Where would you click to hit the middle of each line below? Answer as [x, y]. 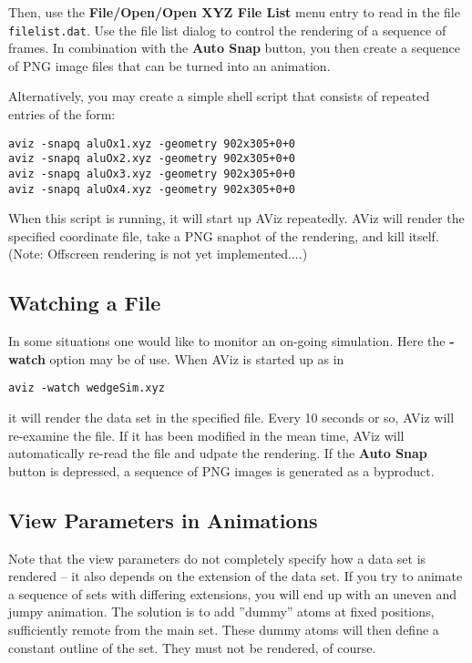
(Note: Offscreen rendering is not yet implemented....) [158, 254]
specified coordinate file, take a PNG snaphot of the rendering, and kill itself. [224, 235]
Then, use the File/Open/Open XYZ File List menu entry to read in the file [234, 12]
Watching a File [85, 303]
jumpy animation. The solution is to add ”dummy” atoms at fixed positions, [221, 612]
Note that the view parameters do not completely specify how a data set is [217, 558]
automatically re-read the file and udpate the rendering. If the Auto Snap [218, 453]
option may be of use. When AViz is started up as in [197, 358]
